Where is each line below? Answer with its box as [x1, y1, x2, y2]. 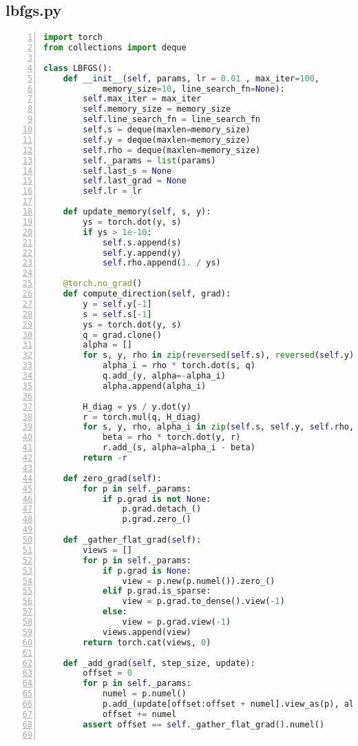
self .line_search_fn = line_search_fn [83, 114, 261, 125]
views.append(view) [102, 627, 191, 637]
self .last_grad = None [83, 176, 187, 186]
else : [102, 607, 127, 617]
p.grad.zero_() [122, 514, 191, 525]
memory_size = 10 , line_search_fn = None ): [102, 83, 285, 94]
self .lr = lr [83, 186, 143, 196]
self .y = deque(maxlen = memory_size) [83, 134, 251, 145]
